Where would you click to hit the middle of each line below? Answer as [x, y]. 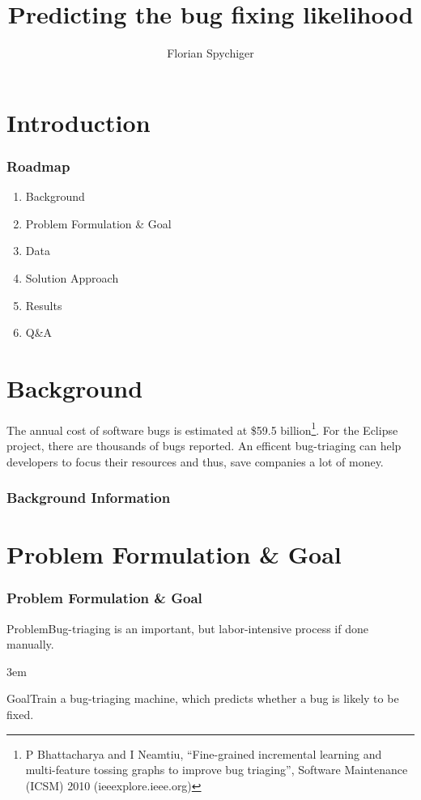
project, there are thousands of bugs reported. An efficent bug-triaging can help [204, 446]
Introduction [79, 122]
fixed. [20, 715]
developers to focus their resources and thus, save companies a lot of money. [195, 461]
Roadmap [38, 166]
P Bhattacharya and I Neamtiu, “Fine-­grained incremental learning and [204, 753]
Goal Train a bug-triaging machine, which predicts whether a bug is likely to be [203, 698]
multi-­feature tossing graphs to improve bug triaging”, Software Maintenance [217, 770]
